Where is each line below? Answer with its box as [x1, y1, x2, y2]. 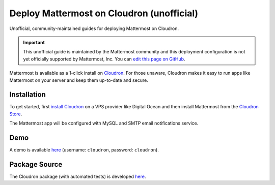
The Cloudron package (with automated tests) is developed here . [9, 173, 146, 179]
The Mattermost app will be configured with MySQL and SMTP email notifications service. [9, 120, 199, 127]
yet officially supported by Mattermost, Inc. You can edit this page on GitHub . [23, 56, 185, 62]
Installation [9, 90, 46, 99]
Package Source [9, 160, 63, 169]
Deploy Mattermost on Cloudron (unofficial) [9, 8, 199, 19]
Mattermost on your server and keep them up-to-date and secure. [9, 77, 149, 83]
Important [23, 39, 45, 45]
